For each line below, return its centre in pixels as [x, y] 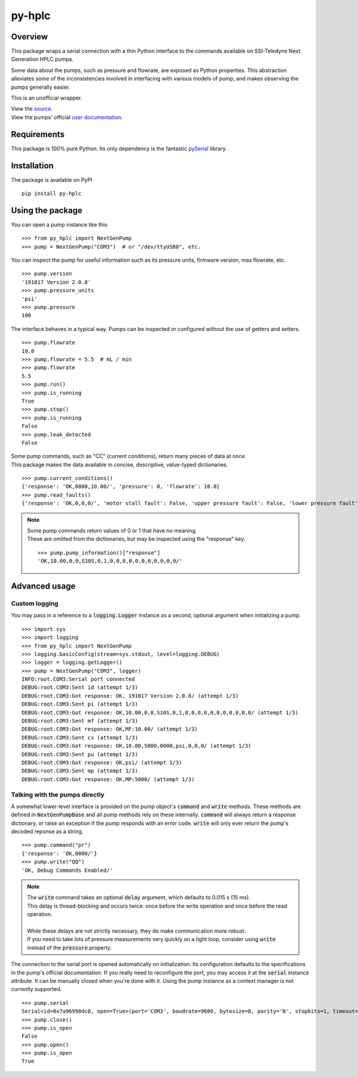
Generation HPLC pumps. [42, 59]
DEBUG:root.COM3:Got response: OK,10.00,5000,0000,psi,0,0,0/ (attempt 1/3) [137, 746]
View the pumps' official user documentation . [67, 117]
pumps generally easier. [41, 87]
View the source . [32, 109]
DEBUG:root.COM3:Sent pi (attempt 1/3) [80, 704]
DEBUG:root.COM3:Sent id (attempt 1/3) [80, 688]
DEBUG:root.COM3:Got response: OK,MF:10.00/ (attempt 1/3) [110, 729]
